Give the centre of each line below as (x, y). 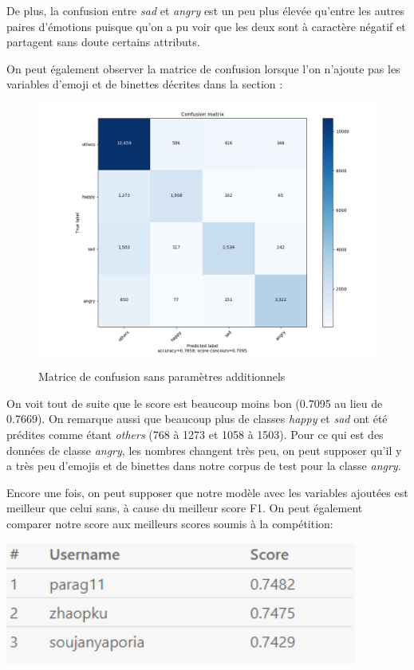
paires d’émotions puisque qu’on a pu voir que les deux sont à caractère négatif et (206, 26)
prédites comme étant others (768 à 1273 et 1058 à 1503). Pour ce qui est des (195, 435)
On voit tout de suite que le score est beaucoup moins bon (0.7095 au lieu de (195, 403)
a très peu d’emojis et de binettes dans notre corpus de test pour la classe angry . (204, 466)
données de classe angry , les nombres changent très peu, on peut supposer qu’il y (204, 450)
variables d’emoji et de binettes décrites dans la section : (145, 84)
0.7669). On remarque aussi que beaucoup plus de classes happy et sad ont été (197, 419)
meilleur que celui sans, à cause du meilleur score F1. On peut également (185, 508)
